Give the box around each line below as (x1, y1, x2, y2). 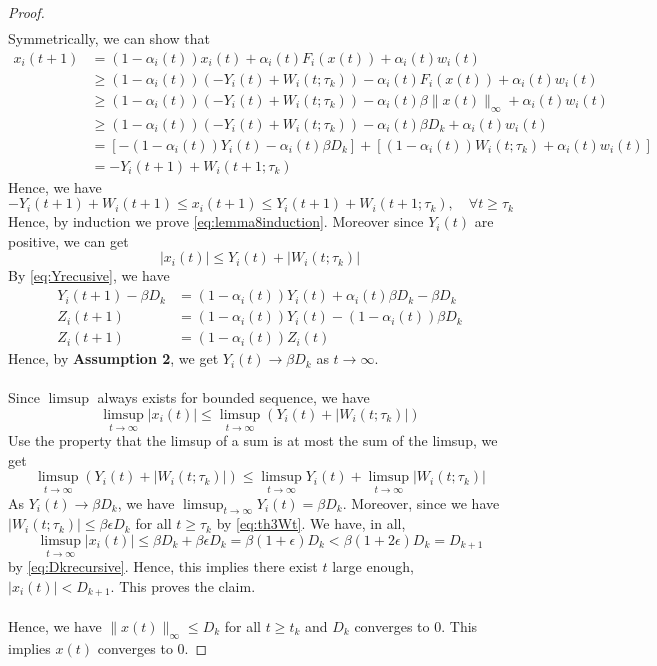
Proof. (8, 2, 45, 22)
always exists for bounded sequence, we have (97, 387, 370, 408)
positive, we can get (8, 230, 129, 251)
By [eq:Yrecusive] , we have (8, 265, 170, 286)
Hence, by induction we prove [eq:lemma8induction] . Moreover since (8, 211, 424, 232)
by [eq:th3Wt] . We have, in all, (216, 513, 406, 534)
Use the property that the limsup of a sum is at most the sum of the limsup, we (8, 430, 498, 451)
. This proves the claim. (110, 575, 256, 596)
